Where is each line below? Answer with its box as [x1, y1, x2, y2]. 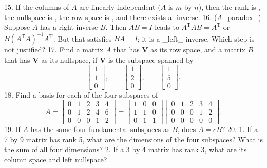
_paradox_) [222, 11, 261, 22]
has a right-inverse [40, 22, 98, 32]
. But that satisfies [53, 33, 112, 44]
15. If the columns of [4, 2, 69, 12]
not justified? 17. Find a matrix [4, 44, 104, 55]
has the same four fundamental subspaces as [30, 124, 170, 135]
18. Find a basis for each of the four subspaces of [4, 89, 158, 100]
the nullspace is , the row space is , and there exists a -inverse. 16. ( [4, 11, 217, 22]
